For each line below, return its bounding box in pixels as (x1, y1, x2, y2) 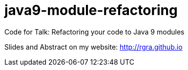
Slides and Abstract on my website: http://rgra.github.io (4, 42, 183, 51)
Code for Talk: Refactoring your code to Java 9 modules (4, 27, 185, 36)
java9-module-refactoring (4, 2, 178, 18)
